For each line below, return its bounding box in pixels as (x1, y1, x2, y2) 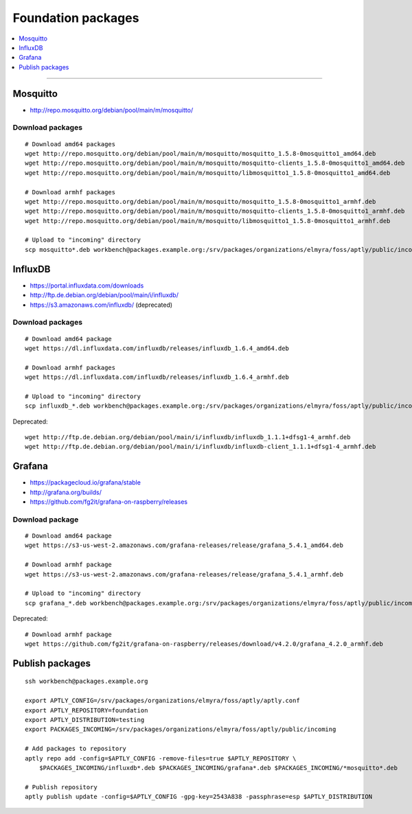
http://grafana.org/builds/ (30, 488, 102, 496)
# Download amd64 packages (25, 140, 116, 148)
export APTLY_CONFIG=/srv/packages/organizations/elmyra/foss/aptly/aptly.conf (25, 697, 300, 705)
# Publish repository (25, 783, 98, 791)
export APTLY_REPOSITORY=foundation (25, 706, 148, 714)
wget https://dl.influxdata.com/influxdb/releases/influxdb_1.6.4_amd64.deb (25, 344, 290, 352)
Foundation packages (12, 10, 139, 25)
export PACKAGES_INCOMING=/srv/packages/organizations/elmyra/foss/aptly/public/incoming (25, 725, 336, 734)
